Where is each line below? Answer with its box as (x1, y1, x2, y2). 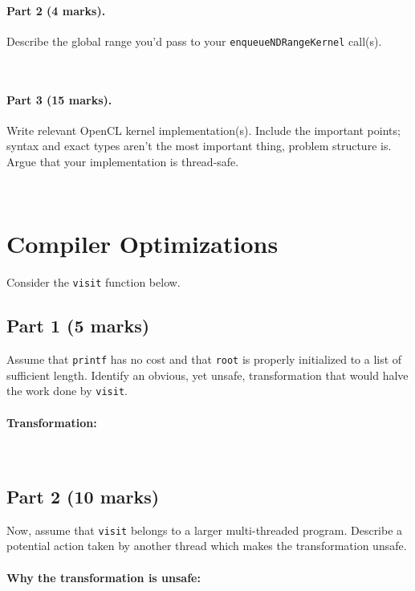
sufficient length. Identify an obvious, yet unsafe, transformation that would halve (6, 366, 409, 383)
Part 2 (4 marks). (6, 2, 106, 18)
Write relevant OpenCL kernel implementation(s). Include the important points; (6, 121, 401, 138)
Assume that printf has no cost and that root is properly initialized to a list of (6, 351, 402, 368)
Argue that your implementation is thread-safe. (6, 153, 239, 170)
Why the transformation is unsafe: (6, 569, 201, 585)
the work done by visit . (6, 382, 128, 399)
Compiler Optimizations (6, 227, 279, 260)
